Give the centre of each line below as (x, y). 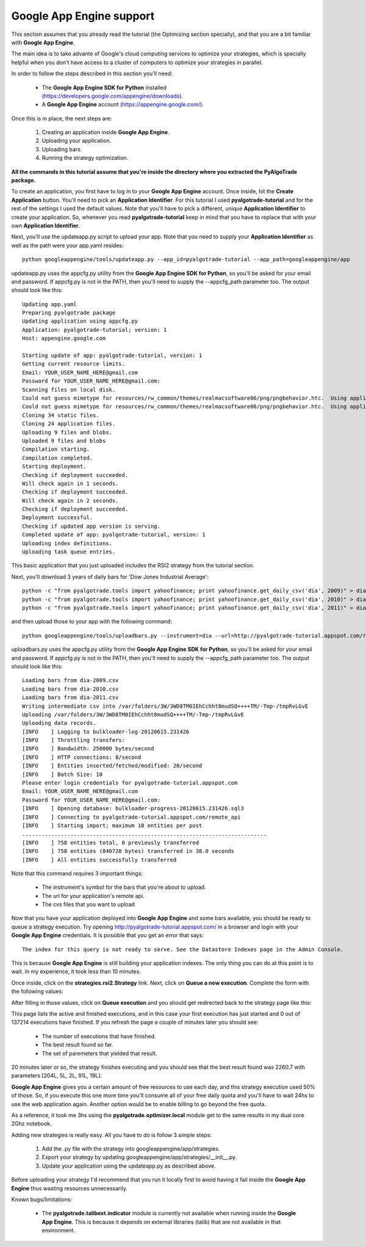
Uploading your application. (77, 141)
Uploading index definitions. (67, 543)
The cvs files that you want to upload (88, 904)
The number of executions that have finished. (99, 1036)
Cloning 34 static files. (61, 415)
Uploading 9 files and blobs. (67, 432)
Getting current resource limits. (74, 364)
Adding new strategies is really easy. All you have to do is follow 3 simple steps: (111, 1135)
